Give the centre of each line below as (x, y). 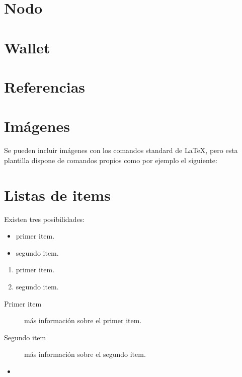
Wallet (27, 47)
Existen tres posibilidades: (45, 219)
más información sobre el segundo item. (85, 354)
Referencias (45, 86)
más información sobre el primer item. (83, 320)
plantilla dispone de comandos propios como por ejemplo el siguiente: (111, 160)
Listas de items (57, 195)
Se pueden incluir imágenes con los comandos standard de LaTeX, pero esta (121, 150)
